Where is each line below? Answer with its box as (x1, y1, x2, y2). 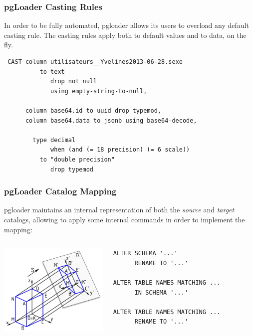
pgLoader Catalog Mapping (4, 185, 117, 197)
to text (39, 68, 65, 75)
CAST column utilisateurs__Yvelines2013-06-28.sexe (7, 58, 183, 65)
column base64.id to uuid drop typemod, (25, 107, 161, 114)
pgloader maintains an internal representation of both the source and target (4, 204, 235, 215)
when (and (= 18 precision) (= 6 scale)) (50, 146, 190, 154)
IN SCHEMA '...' (134, 289, 189, 296)
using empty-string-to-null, (50, 87, 147, 95)
